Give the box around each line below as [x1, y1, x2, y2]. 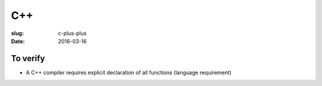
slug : [11, 30, 24, 37]
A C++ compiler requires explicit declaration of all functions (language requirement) [26, 69, 232, 76]
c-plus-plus [58, 30, 87, 37]
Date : [11, 37, 25, 44]
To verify [11, 53, 45, 63]
